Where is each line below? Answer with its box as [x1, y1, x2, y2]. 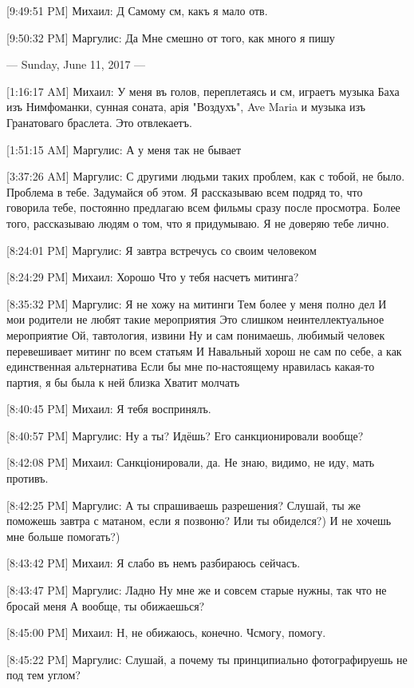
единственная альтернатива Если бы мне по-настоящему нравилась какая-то [6, 358, 375, 375]
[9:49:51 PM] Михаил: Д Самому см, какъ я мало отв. [6, 2, 268, 18]
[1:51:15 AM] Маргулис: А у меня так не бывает [6, 141, 242, 157]
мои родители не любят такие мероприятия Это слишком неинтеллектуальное [6, 311, 384, 328]
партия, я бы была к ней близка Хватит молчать [6, 373, 240, 390]
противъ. [6, 470, 49, 487]
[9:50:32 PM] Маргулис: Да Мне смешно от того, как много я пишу [6, 29, 335, 46]
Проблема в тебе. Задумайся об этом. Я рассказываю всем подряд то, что [6, 183, 363, 200]
